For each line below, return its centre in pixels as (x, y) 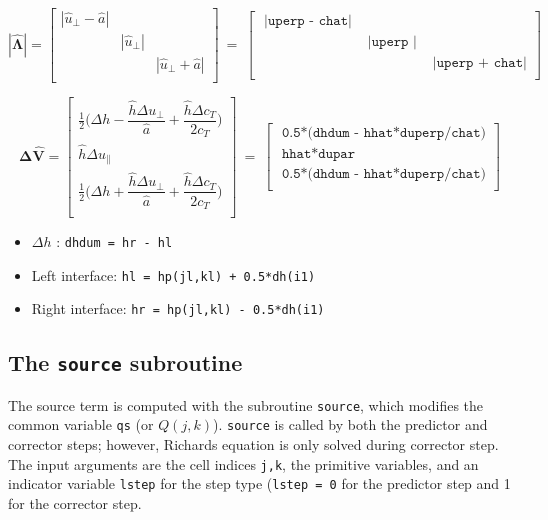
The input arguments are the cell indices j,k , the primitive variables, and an (243, 463)
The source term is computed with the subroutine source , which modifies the (246, 404)
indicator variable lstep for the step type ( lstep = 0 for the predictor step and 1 (259, 483)
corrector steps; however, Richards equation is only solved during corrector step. (253, 444)
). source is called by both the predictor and (350, 424)
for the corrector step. (75, 502)
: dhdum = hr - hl (114, 241)
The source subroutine (125, 362)
